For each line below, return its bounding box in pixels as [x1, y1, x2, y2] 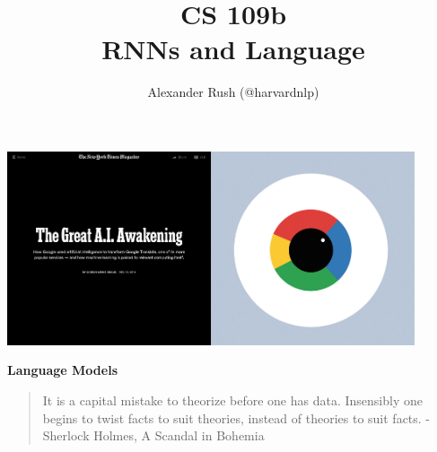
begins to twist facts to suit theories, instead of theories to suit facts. [42, 408, 422, 427]
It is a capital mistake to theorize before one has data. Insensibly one [42, 390, 423, 409]
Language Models [7, 361, 118, 379]
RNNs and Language [101, 30, 365, 67]
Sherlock [42, 426, 90, 445]
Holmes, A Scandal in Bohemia [93, 426, 265, 445]
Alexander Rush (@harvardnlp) [147, 83, 319, 101]
